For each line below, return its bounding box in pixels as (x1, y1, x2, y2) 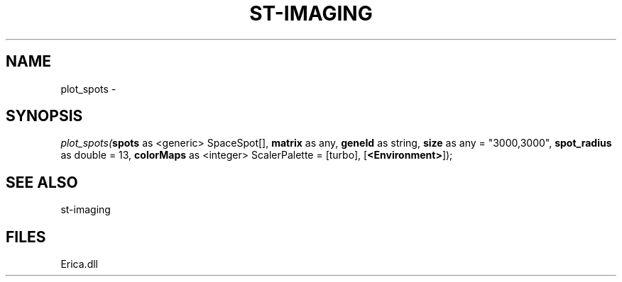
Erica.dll (60, 258, 98, 271)
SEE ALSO (6, 173, 78, 191)
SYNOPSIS (6, 107, 83, 125)
